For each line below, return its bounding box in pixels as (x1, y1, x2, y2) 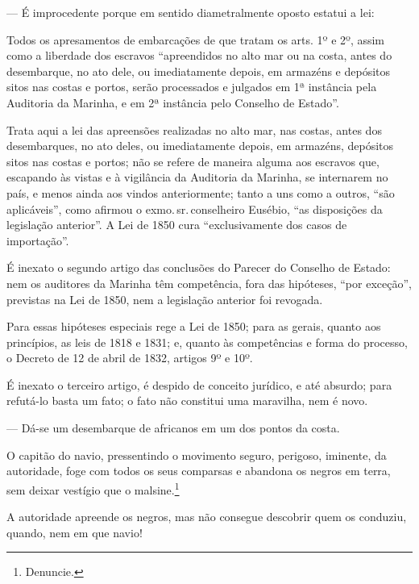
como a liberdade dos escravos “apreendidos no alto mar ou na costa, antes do (6, 47, 392, 64)
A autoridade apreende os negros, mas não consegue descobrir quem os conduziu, (6, 508, 407, 525)
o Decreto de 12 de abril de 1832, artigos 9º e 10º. (6, 349, 253, 366)
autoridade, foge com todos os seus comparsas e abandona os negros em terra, (6, 462, 391, 479)
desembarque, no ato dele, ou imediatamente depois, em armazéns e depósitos (6, 62, 391, 79)
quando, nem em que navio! (6, 524, 143, 540)
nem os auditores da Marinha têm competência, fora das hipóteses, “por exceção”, (6, 274, 412, 291)
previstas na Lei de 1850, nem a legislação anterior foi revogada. (6, 290, 323, 307)
